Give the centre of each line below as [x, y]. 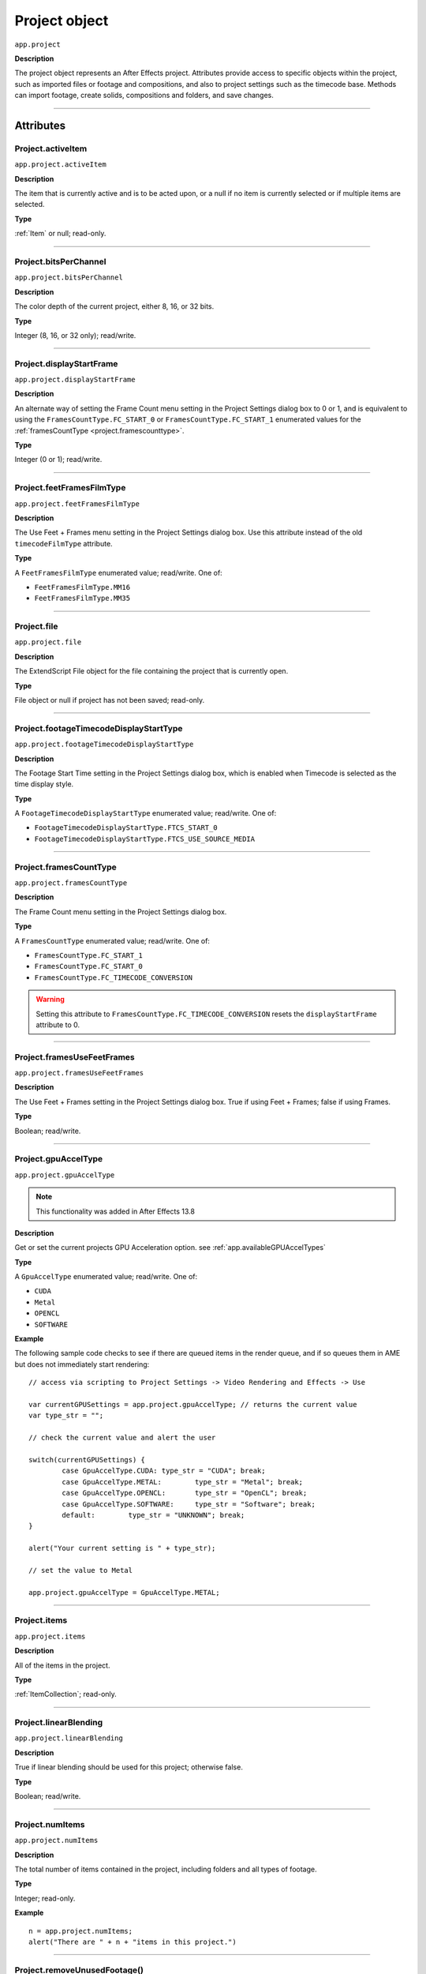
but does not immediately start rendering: [82, 1364]
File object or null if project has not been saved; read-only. [110, 700]
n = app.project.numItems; [81, 1931]
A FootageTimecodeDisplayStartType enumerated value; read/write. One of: [146, 813]
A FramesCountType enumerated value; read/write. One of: [112, 940]
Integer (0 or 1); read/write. [58, 460]
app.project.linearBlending [69, 1738]
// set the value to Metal [81, 1570]
